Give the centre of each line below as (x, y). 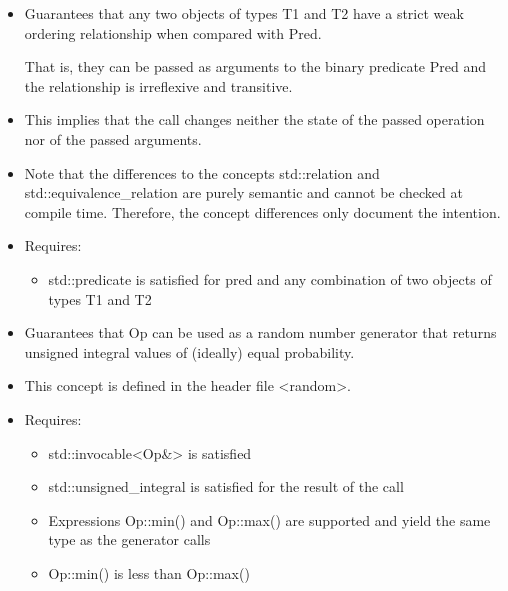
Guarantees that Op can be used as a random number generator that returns (260, 332)
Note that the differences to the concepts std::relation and (202, 172)
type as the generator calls (129, 539)
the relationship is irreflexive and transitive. (158, 85)
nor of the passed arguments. (113, 138)
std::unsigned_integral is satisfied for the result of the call (226, 486)
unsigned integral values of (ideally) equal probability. (189, 351)
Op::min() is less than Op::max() (149, 572)
